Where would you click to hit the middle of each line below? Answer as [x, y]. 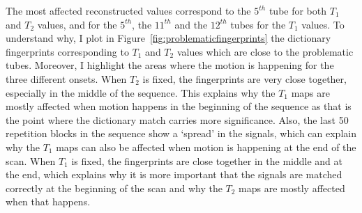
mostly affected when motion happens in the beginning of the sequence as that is [179, 106]
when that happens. [48, 202]
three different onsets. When [66, 78]
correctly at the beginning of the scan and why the [114, 188]
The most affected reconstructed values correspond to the [128, 10]
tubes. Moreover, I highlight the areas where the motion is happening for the [170, 65]
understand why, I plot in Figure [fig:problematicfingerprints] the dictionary [168, 38]
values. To [323, 24]
